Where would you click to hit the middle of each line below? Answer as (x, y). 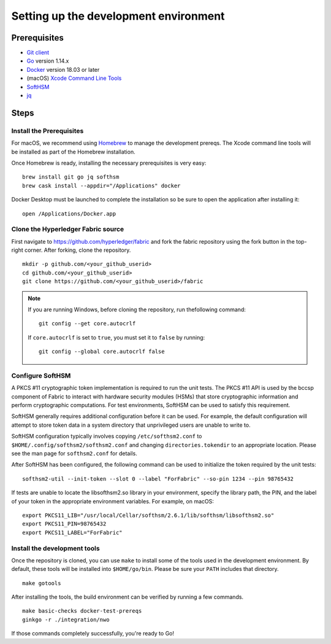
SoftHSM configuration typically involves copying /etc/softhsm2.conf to (107, 436)
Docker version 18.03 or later (63, 69)
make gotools (42, 583)
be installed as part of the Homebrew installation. (73, 152)
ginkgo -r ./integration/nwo (66, 619)
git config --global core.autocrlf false (102, 352)
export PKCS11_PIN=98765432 (64, 524)
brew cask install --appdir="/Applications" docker (101, 185)
